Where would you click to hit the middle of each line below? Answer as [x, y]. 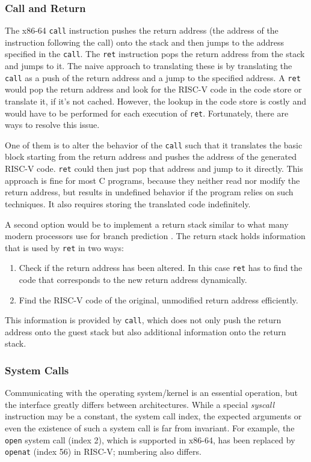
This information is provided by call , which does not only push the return [143, 320]
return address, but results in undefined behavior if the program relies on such [149, 192]
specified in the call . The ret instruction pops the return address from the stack [155, 54]
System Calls [37, 370]
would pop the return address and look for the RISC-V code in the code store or [153, 89]
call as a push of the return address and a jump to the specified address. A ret [153, 77]
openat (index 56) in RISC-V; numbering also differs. [103, 451]
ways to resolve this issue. [52, 125]
